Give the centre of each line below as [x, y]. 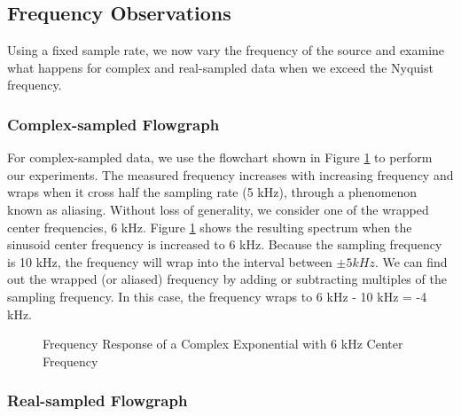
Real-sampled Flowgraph [98, 400]
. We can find [411, 261]
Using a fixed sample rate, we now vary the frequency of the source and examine [226, 50]
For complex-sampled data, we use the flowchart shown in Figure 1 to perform [220, 157]
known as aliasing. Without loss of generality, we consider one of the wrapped [218, 209]
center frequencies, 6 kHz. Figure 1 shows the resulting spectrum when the [210, 227]
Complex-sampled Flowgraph [113, 124]
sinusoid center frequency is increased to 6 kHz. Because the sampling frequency [225, 244]
